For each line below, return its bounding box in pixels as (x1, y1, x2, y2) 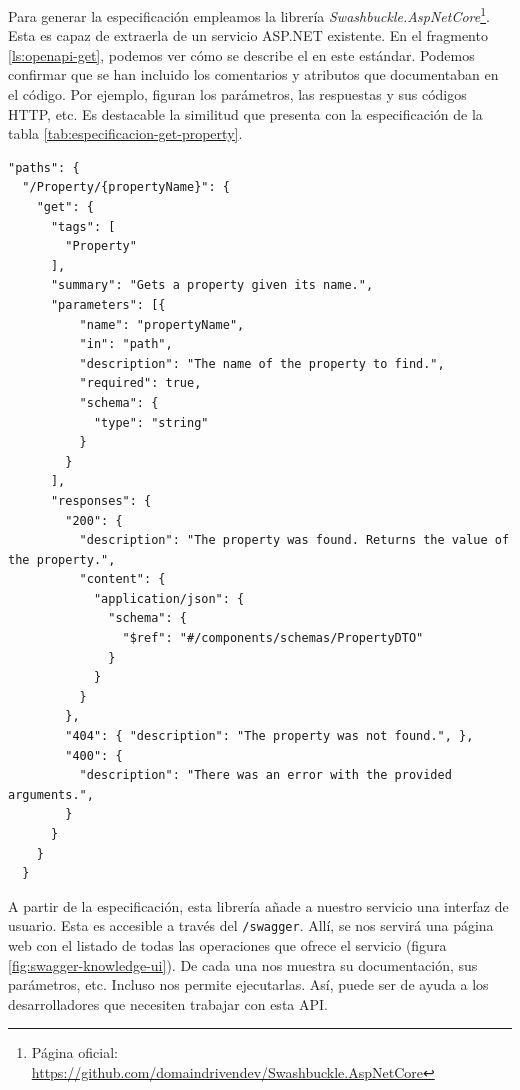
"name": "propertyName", (79, 317, 245, 332)
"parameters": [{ (50, 297, 166, 312)
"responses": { (50, 493, 152, 508)
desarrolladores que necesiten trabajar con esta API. (8, 993, 328, 1014)
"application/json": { (93, 591, 245, 606)
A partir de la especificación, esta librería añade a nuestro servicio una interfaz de (8, 895, 509, 916)
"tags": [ (50, 219, 116, 234)
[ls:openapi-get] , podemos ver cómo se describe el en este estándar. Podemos (8, 44, 475, 65)
